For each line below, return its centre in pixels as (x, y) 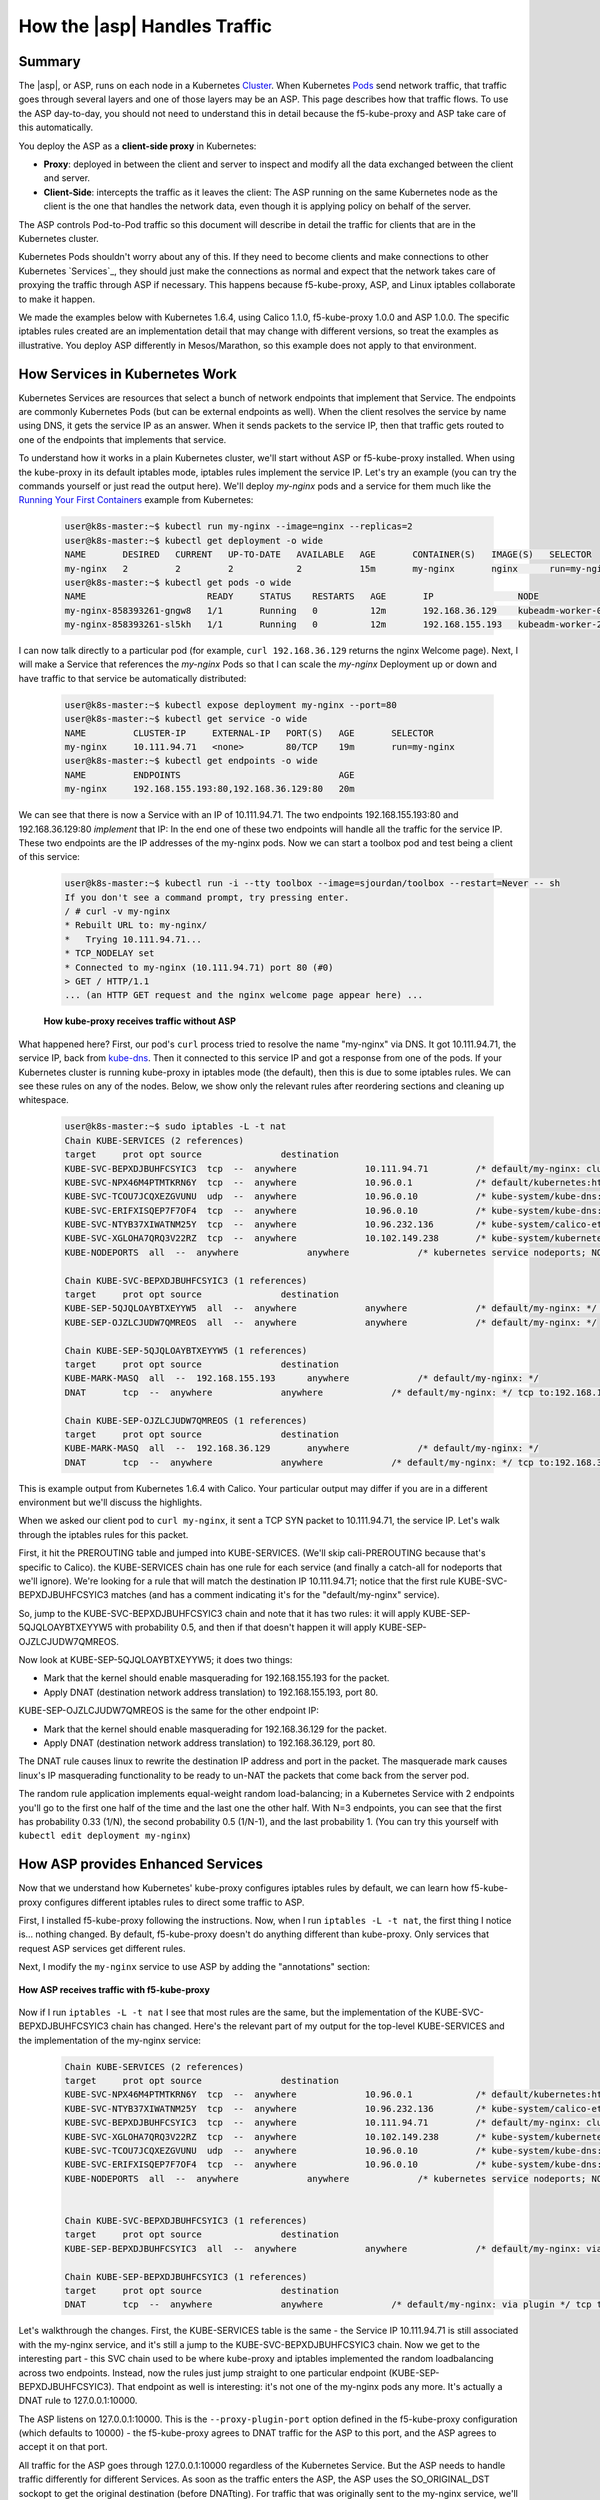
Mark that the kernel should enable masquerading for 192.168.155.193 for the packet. (216, 1678)
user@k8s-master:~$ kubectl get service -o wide (186, 719)
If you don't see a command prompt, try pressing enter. (207, 897)
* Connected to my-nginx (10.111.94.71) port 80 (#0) (199, 967)
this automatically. (56, 127)
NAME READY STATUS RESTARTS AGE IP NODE (302, 596)
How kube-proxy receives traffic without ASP (140, 1021)
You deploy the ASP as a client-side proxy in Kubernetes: (137, 146)
